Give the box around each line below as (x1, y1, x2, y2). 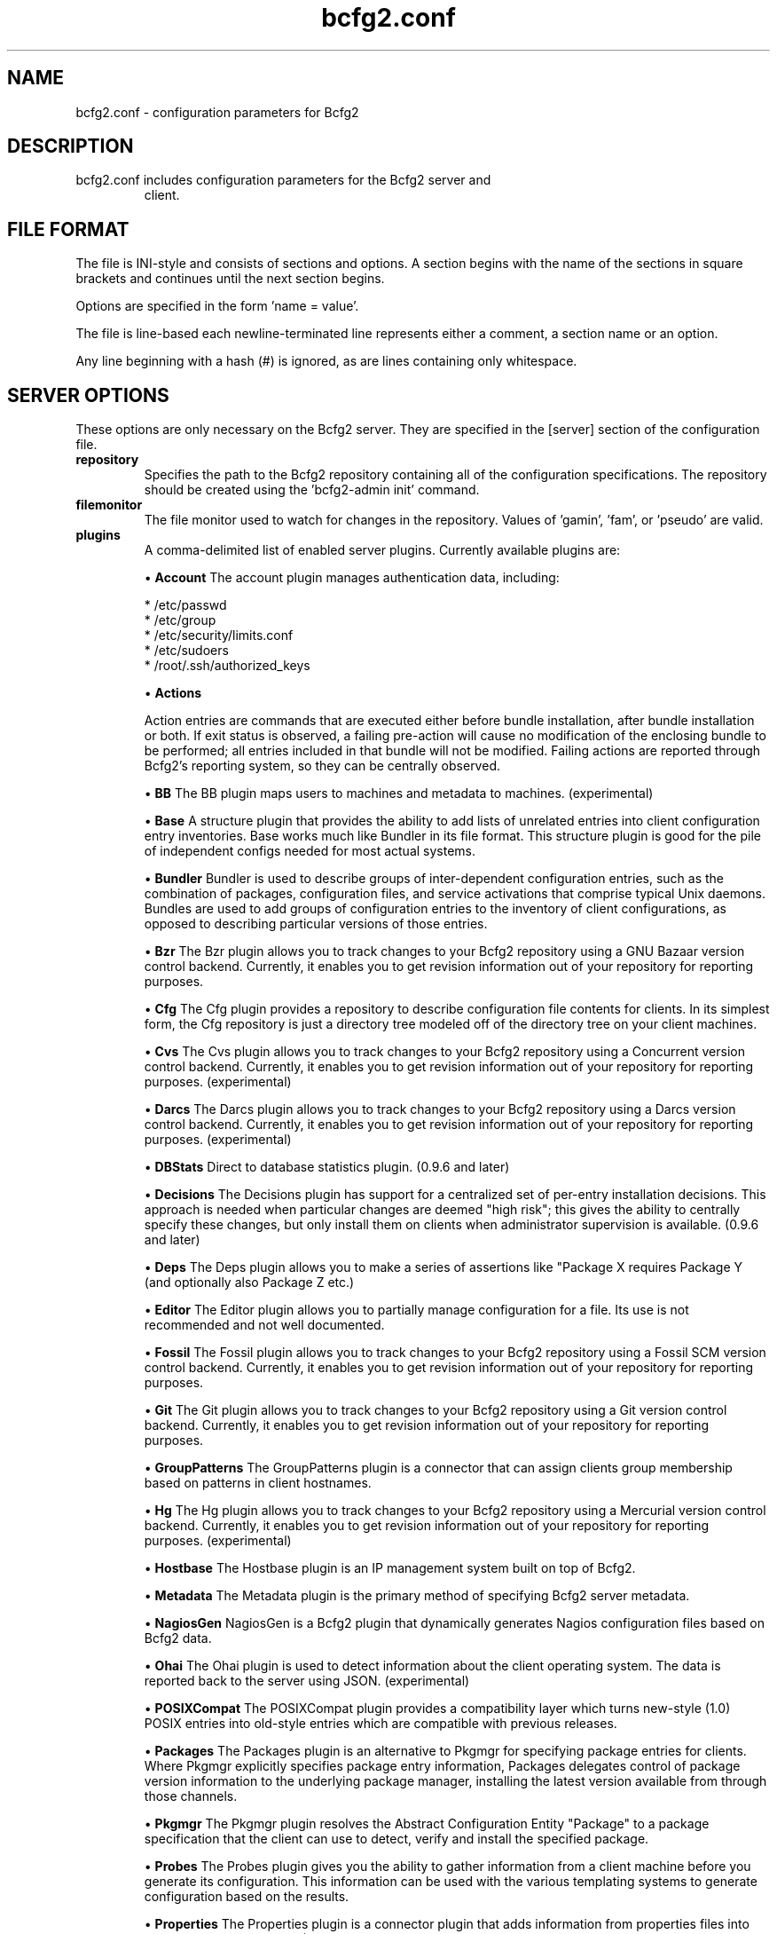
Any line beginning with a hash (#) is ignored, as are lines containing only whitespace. (75, 353, 577, 369)
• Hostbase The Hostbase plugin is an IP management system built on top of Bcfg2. (144, 1560, 636, 1576)
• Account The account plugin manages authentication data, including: (144, 570, 560, 586)
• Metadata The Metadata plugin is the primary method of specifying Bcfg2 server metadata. (144, 1588, 690, 1604)
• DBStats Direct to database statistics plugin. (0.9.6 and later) (144, 1159, 510, 1175)
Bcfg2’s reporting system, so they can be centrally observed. (144, 758, 500, 774)
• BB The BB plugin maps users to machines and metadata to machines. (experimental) (144, 785, 654, 801)
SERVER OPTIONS (7, 383, 169, 407)
